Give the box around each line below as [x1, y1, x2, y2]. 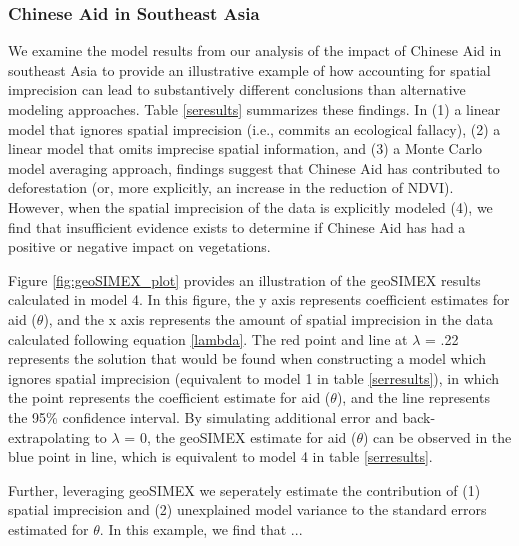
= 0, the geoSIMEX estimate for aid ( [124, 426, 357, 447]
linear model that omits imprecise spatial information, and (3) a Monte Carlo [8, 138, 483, 159]
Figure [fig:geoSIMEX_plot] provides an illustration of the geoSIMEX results [8, 269, 481, 290]
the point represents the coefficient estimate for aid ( [8, 387, 331, 408]
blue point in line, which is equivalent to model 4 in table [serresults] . [8, 446, 433, 467]
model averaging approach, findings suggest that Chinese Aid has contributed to [8, 157, 500, 178]
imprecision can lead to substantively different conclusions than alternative [8, 79, 466, 100]
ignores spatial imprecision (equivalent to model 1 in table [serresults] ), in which [8, 367, 500, 388]
